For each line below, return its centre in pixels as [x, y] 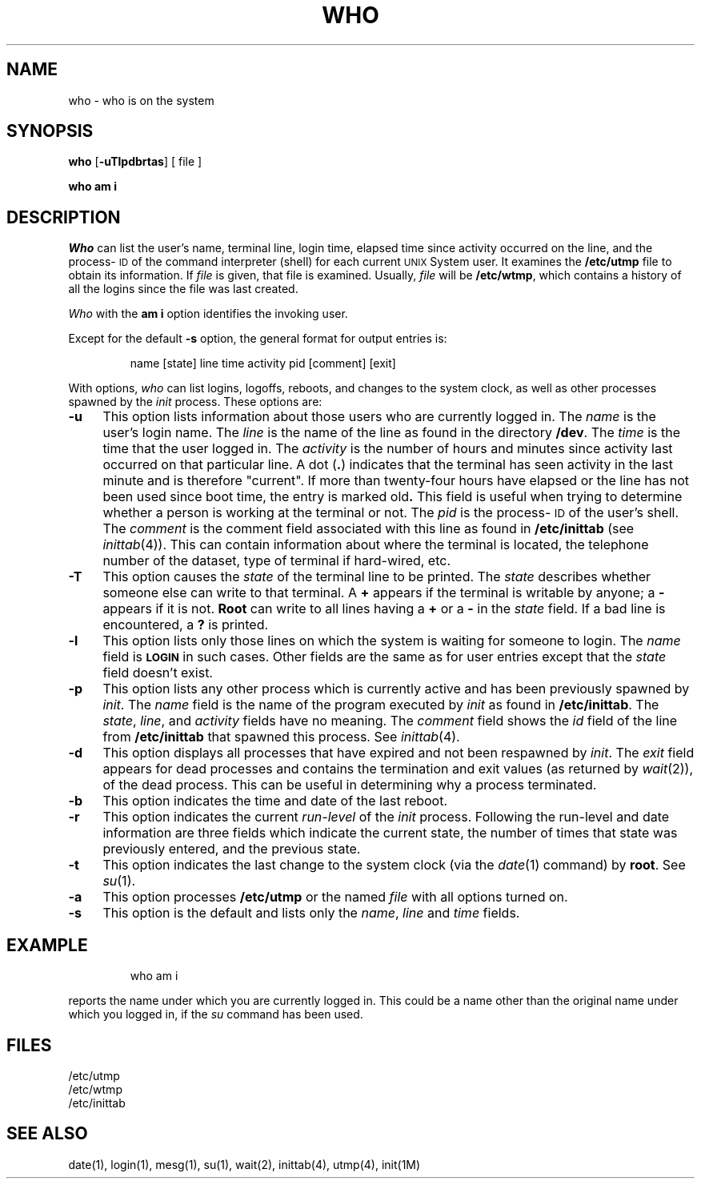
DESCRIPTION [64, 217]
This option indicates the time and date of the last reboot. [275, 801]
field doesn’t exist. [158, 673]
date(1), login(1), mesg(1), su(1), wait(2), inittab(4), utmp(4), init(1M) [244, 1164]
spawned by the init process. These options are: [195, 402]
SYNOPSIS [50, 131]
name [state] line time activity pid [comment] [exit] [263, 364]
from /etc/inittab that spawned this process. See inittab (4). [281, 737]
